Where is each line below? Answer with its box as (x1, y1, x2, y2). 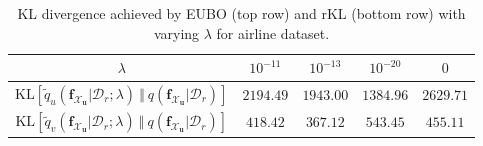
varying (153, 22, 200, 43)
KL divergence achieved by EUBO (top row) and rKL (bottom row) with (17, 3, 466, 23)
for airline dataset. (216, 22, 330, 43)
